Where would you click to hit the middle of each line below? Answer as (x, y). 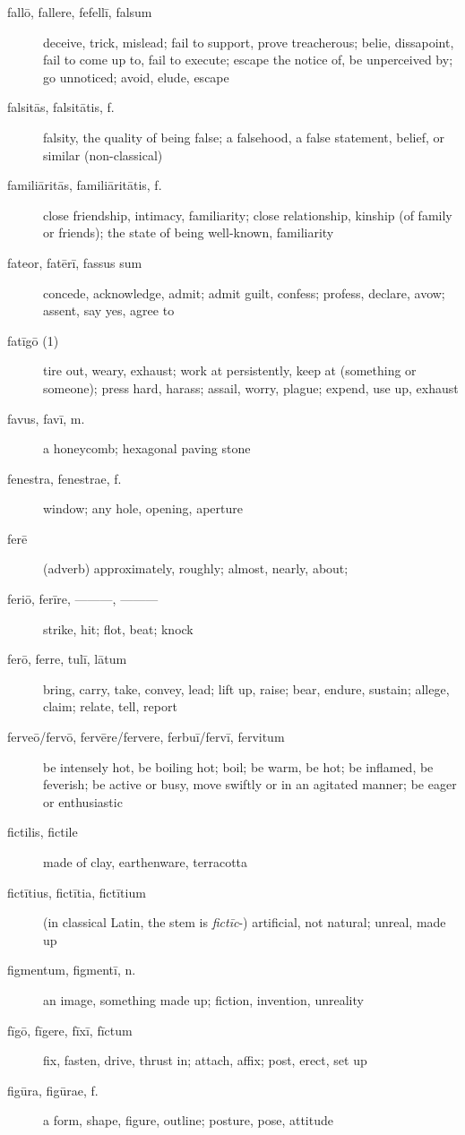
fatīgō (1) (33, 340)
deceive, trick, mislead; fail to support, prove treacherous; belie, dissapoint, (249, 42)
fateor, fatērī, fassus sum (75, 262)
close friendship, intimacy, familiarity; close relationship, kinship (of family (248, 215)
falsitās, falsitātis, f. (61, 107)
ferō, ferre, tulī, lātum (67, 659)
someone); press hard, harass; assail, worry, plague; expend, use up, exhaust (251, 387)
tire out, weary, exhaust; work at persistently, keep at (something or (230, 370)
